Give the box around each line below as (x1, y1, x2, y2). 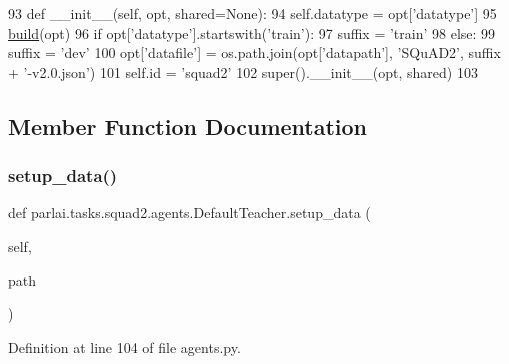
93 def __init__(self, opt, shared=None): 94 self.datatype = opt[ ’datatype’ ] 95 (8, 3, 497, 23)
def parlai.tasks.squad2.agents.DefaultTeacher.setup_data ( (8, 202, 371, 223)
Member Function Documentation (8, 110, 368, 141)
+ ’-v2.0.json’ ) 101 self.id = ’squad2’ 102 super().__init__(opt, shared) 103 (8, 61, 478, 82)
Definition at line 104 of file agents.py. (8, 336, 241, 357)
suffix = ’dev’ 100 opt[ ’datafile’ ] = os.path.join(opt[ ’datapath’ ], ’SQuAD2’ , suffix (8, 42, 501, 63)
